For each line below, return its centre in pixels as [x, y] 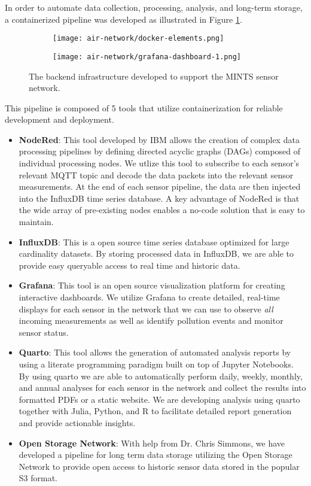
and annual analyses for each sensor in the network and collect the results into [162, 388]
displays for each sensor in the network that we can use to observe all [146, 309]
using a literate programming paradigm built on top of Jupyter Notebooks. [156, 364]
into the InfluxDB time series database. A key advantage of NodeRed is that [159, 198]
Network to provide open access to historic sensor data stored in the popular [159, 466]
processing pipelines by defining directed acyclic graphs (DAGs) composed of [160, 151]
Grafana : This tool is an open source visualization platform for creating [152, 285]
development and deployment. [60, 119]
